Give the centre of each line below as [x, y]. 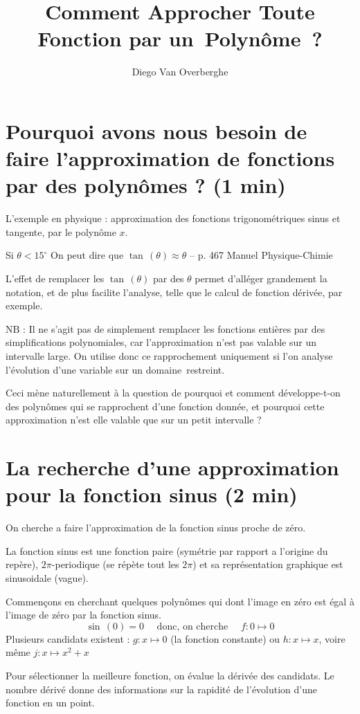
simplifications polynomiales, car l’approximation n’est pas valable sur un [161, 342]
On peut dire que [87, 255]
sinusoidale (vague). [47, 578]
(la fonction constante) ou [225, 638]
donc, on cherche [192, 626]
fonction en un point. [50, 703]
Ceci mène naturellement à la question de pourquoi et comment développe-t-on [173, 393]
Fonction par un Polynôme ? [180, 38]
